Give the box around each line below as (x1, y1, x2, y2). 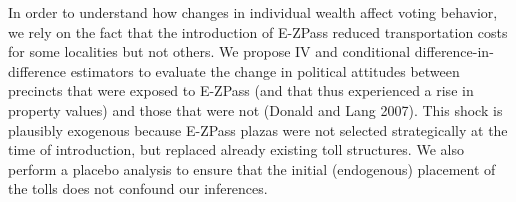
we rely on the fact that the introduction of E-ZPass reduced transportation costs (8, 21, 508, 42)
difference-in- (414, 41, 494, 62)
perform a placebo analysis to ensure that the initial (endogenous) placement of (8, 158, 496, 179)
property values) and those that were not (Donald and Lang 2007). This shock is (8, 99, 503, 120)
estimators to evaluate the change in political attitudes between (70, 60, 460, 81)
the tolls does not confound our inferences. (8, 178, 268, 199)
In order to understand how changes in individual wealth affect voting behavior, (8, 2, 498, 22)
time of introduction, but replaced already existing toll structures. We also (8, 139, 464, 160)
